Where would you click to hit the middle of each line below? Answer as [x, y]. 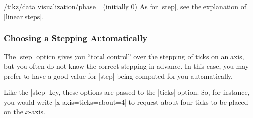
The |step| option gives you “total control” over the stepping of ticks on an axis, [124, 56]
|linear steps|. [24, 16]
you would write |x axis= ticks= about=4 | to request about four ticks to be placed [126, 102]
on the [13, 111]
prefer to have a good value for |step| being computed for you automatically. [118, 75]
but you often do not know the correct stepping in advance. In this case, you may [126, 66]
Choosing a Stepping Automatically [76, 38]
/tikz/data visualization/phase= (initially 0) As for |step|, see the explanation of [125, 6]
